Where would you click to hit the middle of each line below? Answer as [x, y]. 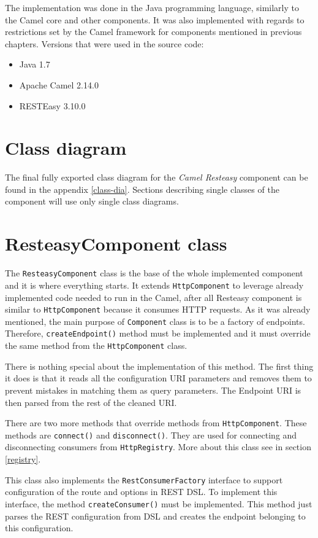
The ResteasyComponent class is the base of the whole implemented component [154, 273]
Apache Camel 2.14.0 [59, 84]
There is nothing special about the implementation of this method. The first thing [159, 366]
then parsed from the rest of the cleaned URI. [91, 402]
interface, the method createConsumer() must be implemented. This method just [159, 503]
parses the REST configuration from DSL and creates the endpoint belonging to [155, 516]
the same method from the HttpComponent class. [96, 345]
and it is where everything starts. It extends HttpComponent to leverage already [154, 285]
